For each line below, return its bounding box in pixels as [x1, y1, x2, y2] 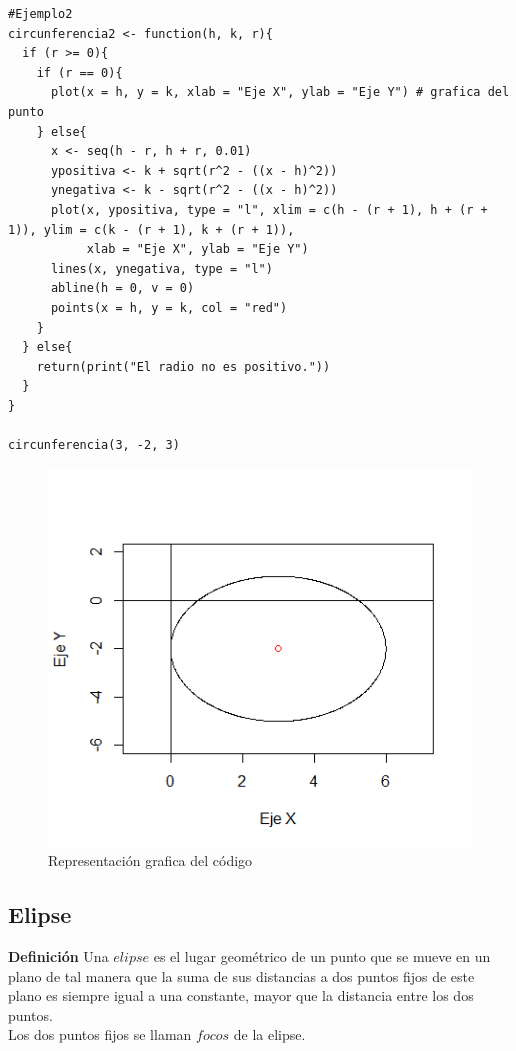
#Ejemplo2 [8, 7, 73, 21]
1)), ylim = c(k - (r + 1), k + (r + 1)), [8, 222, 295, 237]
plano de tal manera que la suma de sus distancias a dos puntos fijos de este [8, 965, 475, 986]
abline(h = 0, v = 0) [50, 281, 195, 296]
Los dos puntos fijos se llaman [8, 1024, 192, 1045]
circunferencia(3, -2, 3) [8, 438, 180, 453]
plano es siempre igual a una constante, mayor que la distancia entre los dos [8, 985, 474, 1006]
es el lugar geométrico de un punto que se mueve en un [153, 946, 491, 967]
